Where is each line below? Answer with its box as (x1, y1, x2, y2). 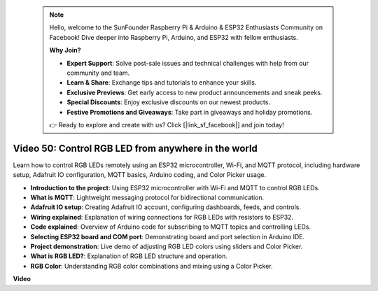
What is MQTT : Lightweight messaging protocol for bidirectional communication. (30, 193, 265, 201)
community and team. (66, 69, 130, 77)
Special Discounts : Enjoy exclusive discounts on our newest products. (66, 98, 271, 106)
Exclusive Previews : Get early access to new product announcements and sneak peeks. (66, 88, 323, 97)
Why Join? (49, 46, 81, 55)
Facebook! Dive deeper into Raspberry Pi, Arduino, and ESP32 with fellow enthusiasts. (49, 33, 299, 41)
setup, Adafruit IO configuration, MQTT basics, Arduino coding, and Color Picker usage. (13, 171, 266, 179)
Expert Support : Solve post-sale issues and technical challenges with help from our (66, 59, 309, 67)
